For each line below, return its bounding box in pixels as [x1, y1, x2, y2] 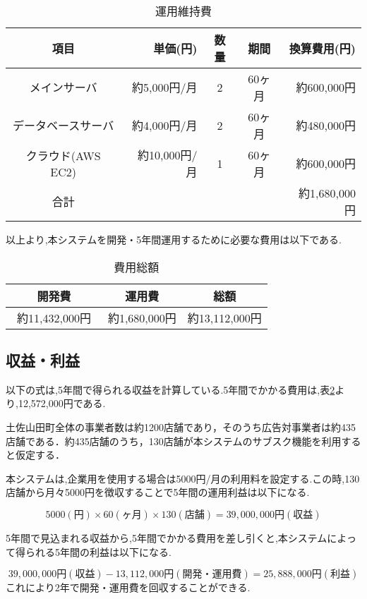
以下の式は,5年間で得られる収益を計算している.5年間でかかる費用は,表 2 [6, 382, 335, 397]
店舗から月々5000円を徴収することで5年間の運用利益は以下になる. [6, 485, 310, 500]
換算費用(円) [289, 40, 356, 56]
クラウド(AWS [25, 147, 101, 164]
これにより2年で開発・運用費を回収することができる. [6, 580, 251, 595]
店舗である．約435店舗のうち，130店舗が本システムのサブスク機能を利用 [6, 433, 342, 448]
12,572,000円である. [18, 396, 106, 411]
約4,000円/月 [131, 117, 198, 133]
